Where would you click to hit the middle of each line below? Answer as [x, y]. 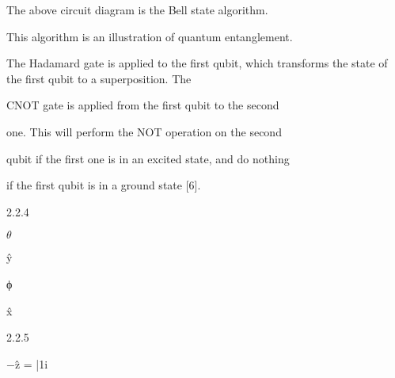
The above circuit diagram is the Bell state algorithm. [137, 10]
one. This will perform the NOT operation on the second [144, 131]
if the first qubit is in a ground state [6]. [104, 185]
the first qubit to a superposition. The [99, 78]
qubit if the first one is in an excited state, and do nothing [148, 158]
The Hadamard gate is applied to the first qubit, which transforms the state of [197, 63]
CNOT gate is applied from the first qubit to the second [143, 105]
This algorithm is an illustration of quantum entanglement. [150, 36]
